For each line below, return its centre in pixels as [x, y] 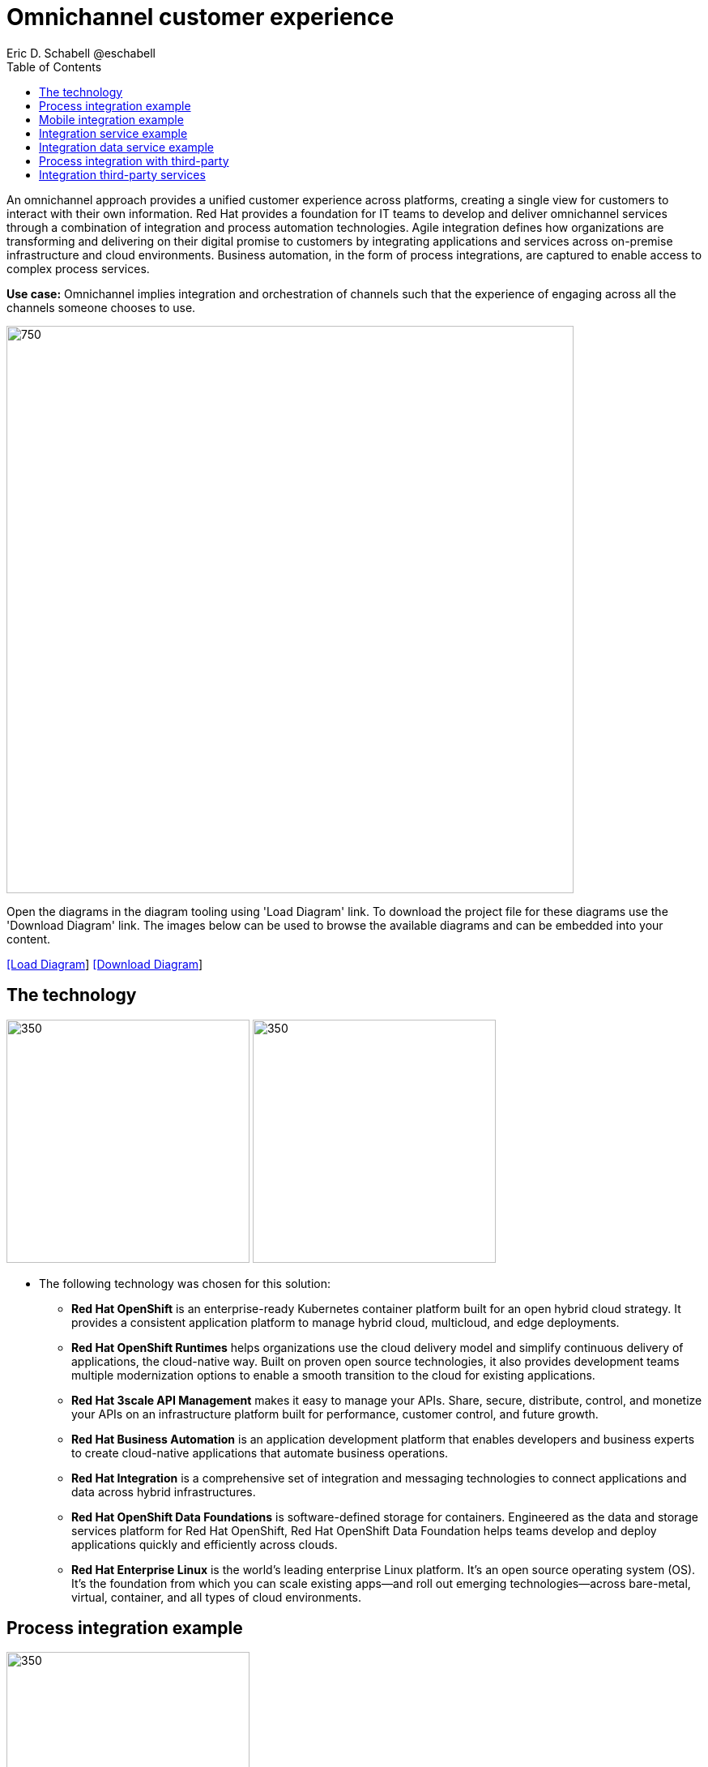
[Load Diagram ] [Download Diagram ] [105, 964]
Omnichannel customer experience [200, 17]
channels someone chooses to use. [101, 307]
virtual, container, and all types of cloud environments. [217, 1597]
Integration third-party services [122, 174]
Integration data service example [126, 147]
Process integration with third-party [134, 160]
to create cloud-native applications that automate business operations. [260, 1453]
